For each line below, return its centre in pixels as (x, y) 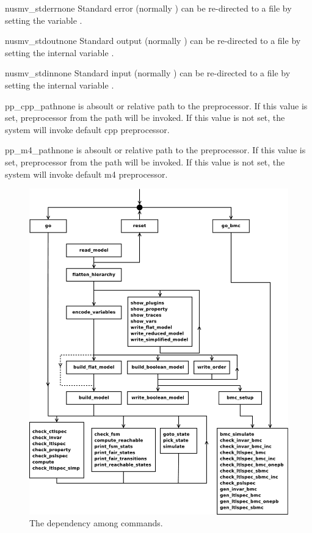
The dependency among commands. (96, 523)
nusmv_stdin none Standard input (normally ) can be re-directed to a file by (148, 73)
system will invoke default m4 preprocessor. (86, 174)
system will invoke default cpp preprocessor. (87, 129)
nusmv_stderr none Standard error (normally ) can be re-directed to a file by (148, 8)
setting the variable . (44, 20)
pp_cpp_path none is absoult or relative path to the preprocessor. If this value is (156, 105)
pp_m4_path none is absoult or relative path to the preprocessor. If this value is (155, 150)
